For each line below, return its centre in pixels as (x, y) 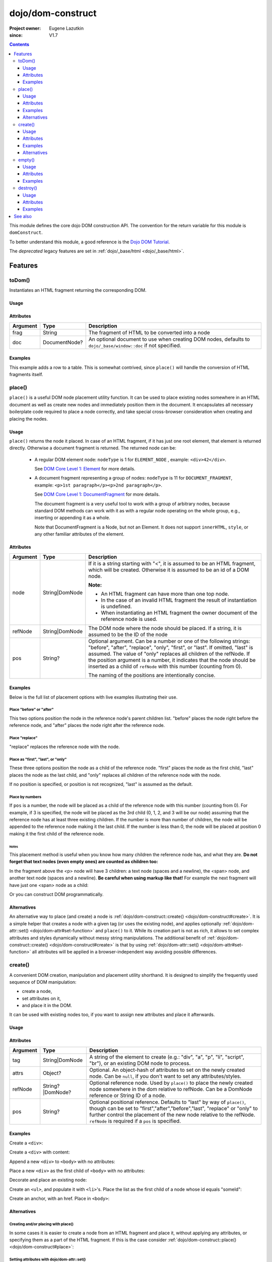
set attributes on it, (42, 998)
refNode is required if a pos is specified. (135, 1121)
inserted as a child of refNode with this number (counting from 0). (165, 666)
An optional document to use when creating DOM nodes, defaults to (169, 339)
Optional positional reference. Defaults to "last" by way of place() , (168, 1102)
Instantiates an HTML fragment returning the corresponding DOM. (78, 290)
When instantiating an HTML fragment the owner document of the (179, 612)
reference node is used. (129, 619)
